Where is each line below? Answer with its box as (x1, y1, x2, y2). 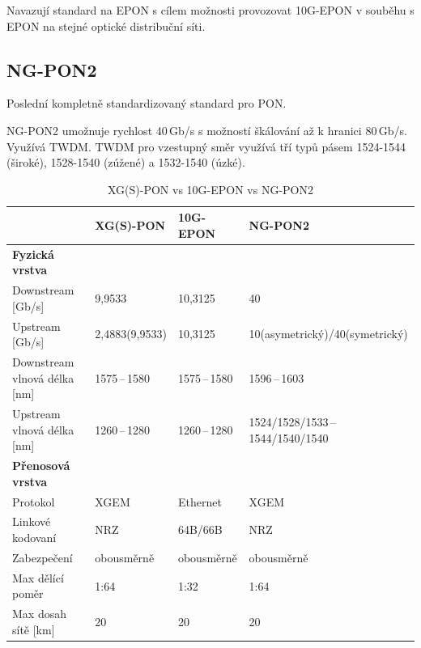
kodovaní (12, 529, 57, 546)
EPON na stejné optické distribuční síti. (6, 17, 206, 34)
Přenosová (12, 457, 70, 474)
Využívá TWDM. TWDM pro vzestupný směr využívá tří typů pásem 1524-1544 (6, 138, 406, 155)
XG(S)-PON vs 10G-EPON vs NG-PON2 (107, 180, 313, 197)
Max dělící (12, 569, 64, 586)
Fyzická (12, 245, 54, 262)
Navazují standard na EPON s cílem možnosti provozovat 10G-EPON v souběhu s (6, 2, 415, 18)
